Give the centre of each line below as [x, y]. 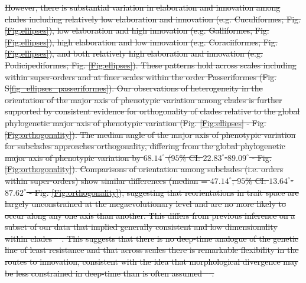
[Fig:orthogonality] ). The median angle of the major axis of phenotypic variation [150, 134]
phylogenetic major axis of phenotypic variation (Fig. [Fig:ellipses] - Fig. [136, 122]
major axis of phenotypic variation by [73, 157]
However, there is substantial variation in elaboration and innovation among [143, 7]
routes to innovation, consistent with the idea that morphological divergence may [152, 261]
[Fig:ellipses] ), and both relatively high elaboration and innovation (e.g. [134, 53]
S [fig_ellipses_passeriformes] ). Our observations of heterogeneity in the [134, 88]
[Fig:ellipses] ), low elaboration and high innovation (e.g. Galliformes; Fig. [137, 30]
